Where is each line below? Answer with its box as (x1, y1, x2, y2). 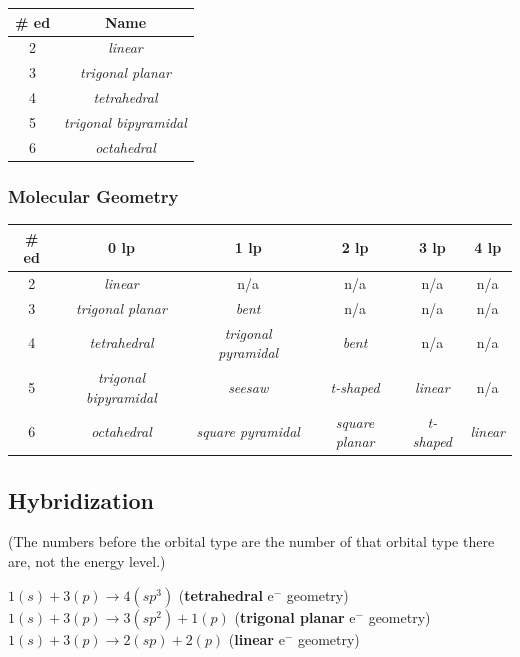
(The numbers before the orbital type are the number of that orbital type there (8, 531, 495, 552)
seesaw (228, 376, 269, 397)
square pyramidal (196, 421, 300, 442)
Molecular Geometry (8, 183, 179, 208)
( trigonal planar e (234, 606, 356, 627)
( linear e (228, 628, 285, 649)
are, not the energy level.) (8, 551, 166, 572)
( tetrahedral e (178, 584, 274, 605)
